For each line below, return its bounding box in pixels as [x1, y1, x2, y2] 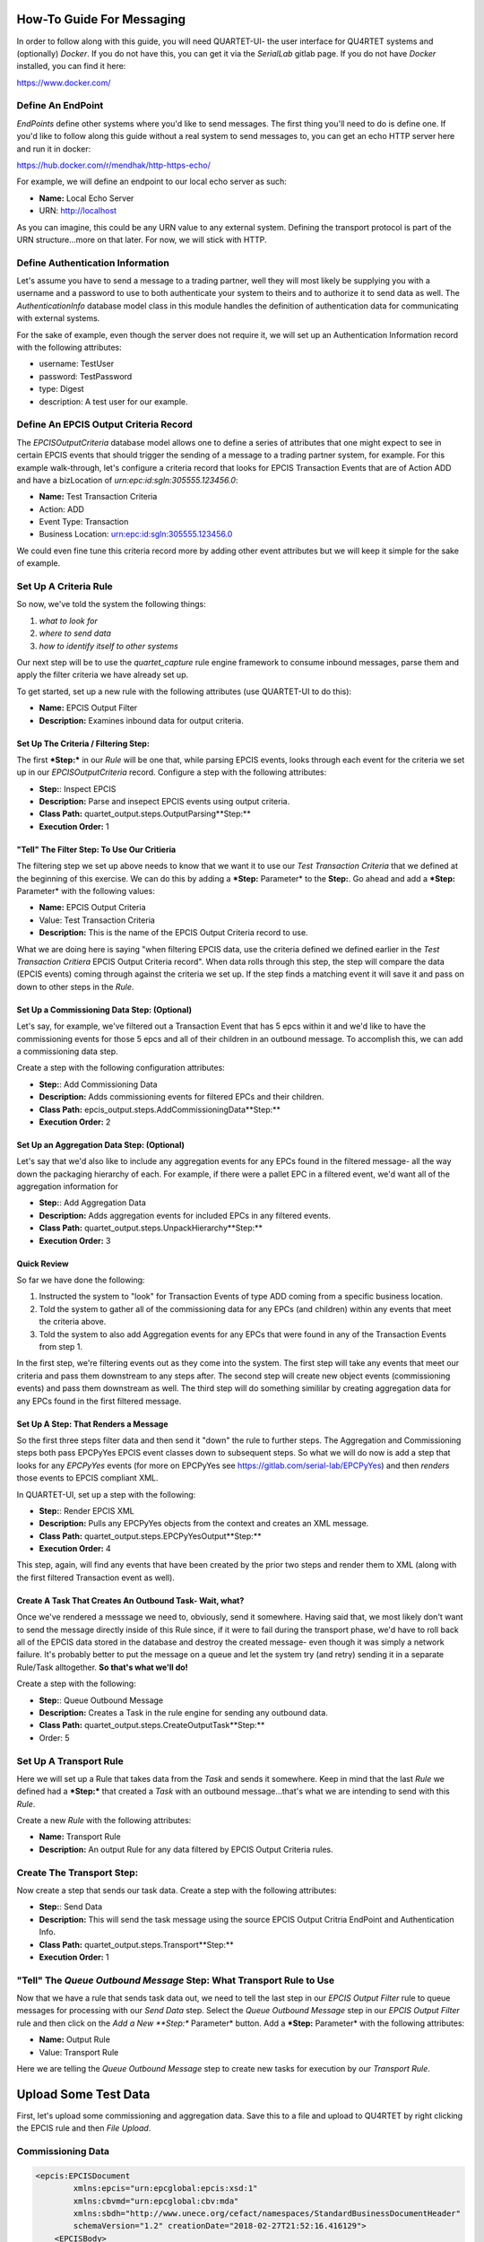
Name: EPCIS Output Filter [39, 702, 138, 713]
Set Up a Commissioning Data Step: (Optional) [16, 1004, 193, 1015]
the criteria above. [39, 1317, 107, 1327]
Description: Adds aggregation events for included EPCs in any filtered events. [39, 1210, 332, 1221]
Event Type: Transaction [39, 517, 129, 527]
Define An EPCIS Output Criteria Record [16, 418, 193, 430]
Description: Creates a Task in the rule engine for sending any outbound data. [39, 1707, 329, 1717]
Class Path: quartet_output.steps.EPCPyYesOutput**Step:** [39, 1530, 262, 1542]
